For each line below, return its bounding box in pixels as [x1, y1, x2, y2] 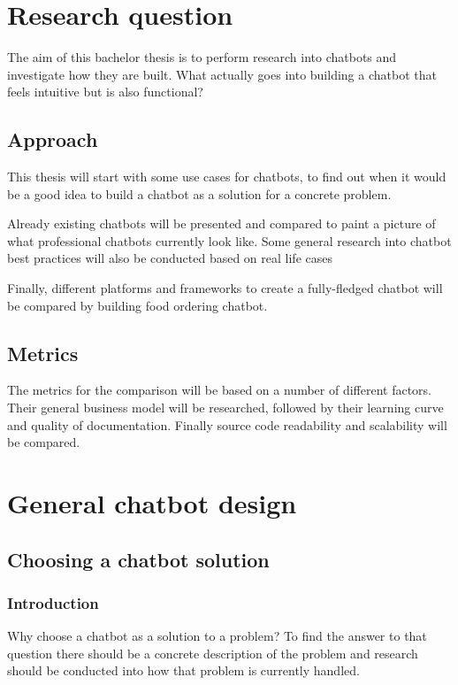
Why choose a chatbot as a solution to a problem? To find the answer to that [7, 627, 427, 645]
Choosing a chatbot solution [7, 545, 270, 573]
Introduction [7, 591, 99, 613]
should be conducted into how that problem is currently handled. [7, 661, 360, 680]
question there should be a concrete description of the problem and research [7, 643, 418, 662]
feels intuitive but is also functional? [7, 82, 203, 101]
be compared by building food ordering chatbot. [7, 296, 268, 314]
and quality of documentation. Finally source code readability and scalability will [7, 415, 447, 434]
